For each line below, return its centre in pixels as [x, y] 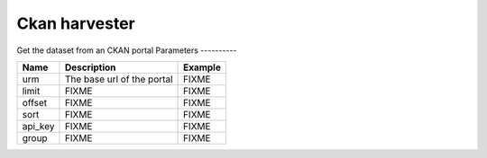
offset [35, 102]
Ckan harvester [76, 23]
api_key [38, 126]
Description [90, 67]
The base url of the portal [119, 79]
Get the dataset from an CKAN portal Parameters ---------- [127, 50]
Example [202, 67]
